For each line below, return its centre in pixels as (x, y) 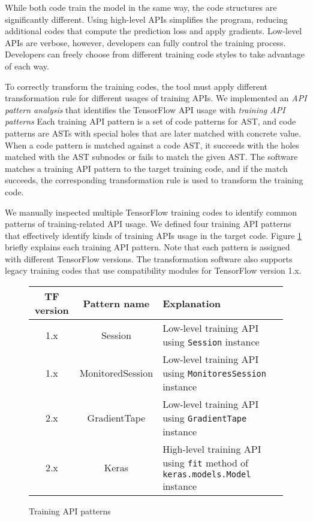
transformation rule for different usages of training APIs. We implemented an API (156, 98)
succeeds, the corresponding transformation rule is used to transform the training (154, 180)
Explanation (192, 303)
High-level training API (212, 449)
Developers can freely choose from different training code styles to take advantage (155, 54)
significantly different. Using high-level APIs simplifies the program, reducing (146, 19)
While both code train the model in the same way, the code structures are (141, 7)
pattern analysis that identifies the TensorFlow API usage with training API (145, 109)
